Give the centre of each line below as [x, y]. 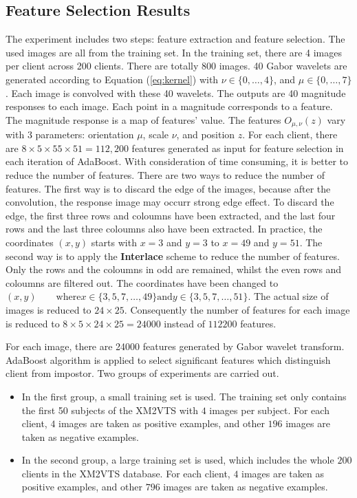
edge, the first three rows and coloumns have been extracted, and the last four [171, 215]
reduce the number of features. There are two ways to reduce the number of [165, 175]
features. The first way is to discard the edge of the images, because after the [168, 188]
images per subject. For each [269, 410]
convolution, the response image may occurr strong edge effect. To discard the [170, 202]
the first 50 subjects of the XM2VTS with [110, 410]
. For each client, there [290, 134]
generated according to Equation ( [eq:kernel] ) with [112, 79]
